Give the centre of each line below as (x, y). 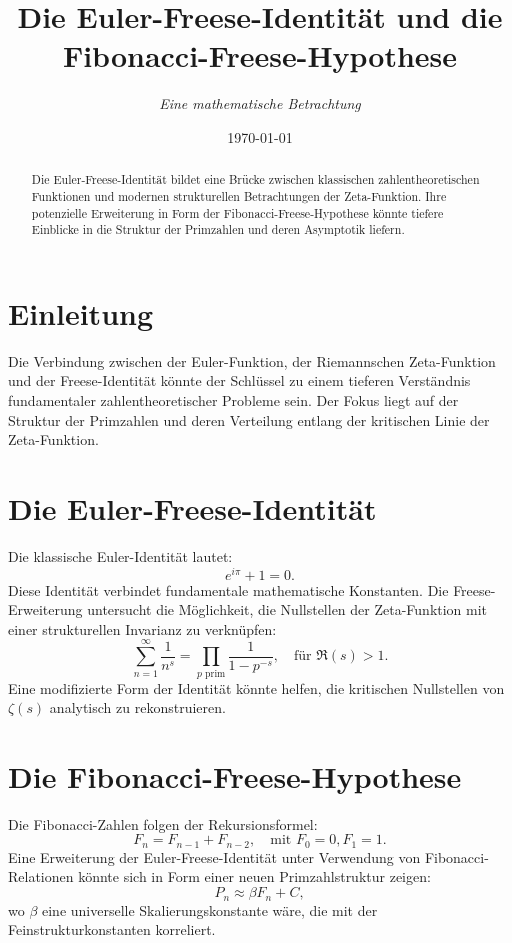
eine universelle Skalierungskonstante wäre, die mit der (209, 909)
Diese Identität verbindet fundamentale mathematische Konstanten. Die (228, 589)
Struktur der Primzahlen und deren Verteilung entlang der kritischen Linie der (249, 419)
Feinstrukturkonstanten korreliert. (112, 929)
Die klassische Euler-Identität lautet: (120, 555)
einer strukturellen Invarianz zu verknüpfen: (142, 628)
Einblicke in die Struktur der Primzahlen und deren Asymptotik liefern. (218, 229)
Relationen (41, 876)
